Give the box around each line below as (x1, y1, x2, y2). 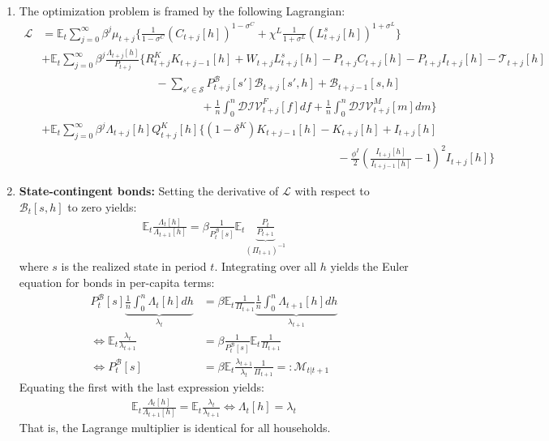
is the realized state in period (61, 258, 207, 275)
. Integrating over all (214, 258, 317, 275)
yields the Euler (330, 258, 409, 275)
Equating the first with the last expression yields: (19, 379, 264, 396)
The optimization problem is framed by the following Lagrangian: (19, 2, 345, 19)
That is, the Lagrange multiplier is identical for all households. (19, 419, 331, 436)
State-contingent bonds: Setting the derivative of (19, 182, 279, 199)
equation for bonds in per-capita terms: (19, 273, 215, 290)
